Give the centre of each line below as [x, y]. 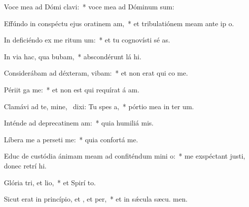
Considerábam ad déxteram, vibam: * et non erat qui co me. [96, 73]
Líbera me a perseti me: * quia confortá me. [71, 139]
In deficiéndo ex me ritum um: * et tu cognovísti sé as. [87, 40]
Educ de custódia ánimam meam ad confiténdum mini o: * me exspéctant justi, [125, 156]
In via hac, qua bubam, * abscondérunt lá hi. [73, 56]
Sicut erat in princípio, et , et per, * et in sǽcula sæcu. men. [96, 199]
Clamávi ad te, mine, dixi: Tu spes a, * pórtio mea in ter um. [99, 106]
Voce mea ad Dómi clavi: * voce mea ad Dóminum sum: [89, 6]
